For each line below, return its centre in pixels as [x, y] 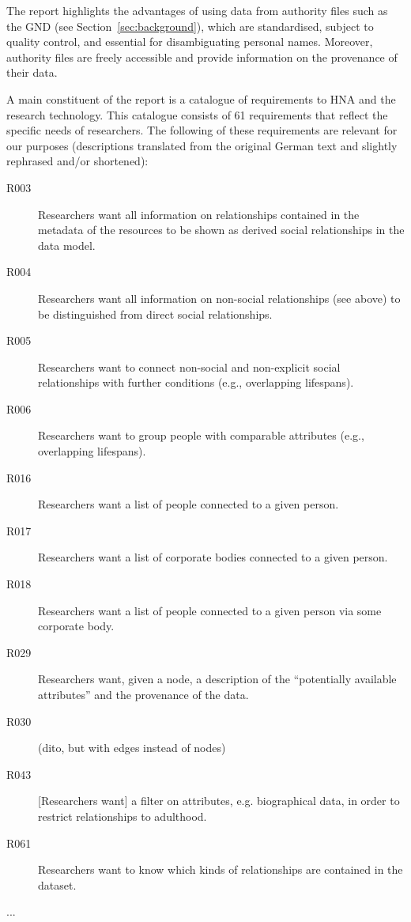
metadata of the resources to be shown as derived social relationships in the [221, 230]
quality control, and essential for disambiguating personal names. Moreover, [190, 42]
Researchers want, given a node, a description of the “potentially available [217, 679]
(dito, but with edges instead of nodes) [132, 748]
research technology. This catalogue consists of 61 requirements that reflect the [197, 114]
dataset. [57, 884]
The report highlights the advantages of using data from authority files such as [197, 10]
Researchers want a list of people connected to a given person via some [210, 610]
